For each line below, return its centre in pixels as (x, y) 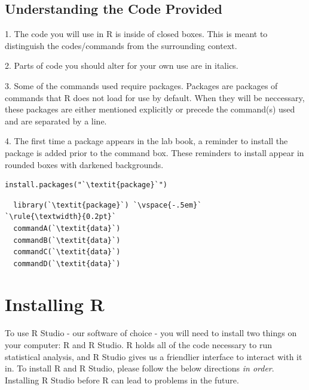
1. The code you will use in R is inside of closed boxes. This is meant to (136, 34)
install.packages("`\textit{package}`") (86, 185)
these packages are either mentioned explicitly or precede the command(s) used (150, 109)
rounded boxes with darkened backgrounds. (84, 164)
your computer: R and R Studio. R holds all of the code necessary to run (139, 345)
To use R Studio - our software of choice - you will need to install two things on (151, 333)
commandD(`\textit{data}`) (67, 263)
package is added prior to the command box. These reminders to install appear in (154, 152)
